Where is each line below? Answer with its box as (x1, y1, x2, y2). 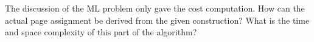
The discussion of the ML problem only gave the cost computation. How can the (5, 2, 305, 14)
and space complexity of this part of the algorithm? (5, 26, 197, 38)
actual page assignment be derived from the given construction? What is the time (5, 13, 310, 26)
